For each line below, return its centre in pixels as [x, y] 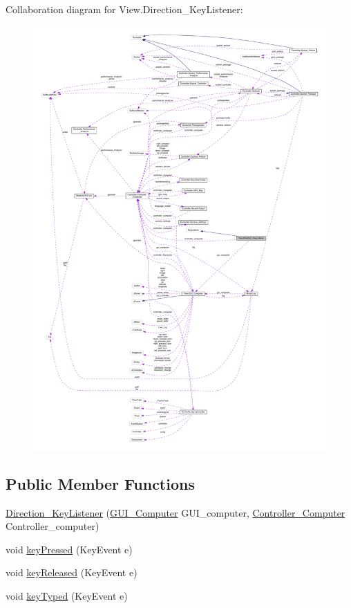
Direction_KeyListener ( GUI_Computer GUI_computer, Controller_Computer [175, 512]
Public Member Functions [100, 483]
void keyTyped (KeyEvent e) [67, 596]
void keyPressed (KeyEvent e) [69, 549]
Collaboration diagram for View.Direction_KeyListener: [124, 9]
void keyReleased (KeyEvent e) [72, 572]
